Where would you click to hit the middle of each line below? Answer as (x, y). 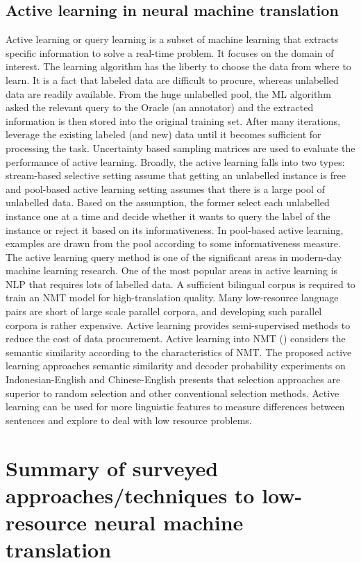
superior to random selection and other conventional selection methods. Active (173, 393)
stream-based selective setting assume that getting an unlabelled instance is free (176, 175)
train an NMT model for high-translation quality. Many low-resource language (172, 297)
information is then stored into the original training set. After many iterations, (173, 120)
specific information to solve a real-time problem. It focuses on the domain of (170, 52)
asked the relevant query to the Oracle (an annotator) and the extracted (160, 107)
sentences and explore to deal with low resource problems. (129, 420)
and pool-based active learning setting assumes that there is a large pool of (165, 188)
